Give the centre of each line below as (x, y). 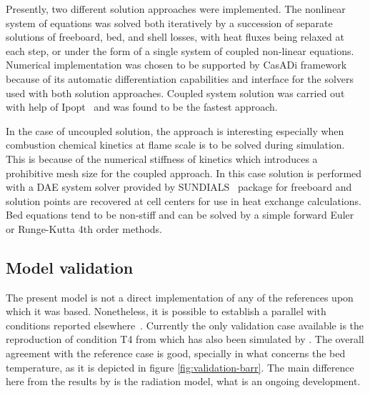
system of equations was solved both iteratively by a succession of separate (169, 23)
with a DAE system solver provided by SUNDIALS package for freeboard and (179, 187)
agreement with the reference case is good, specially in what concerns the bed (176, 353)
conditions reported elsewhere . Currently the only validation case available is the (185, 325)
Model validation (70, 267)
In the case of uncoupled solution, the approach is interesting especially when (175, 130)
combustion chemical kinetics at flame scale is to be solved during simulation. (175, 145)
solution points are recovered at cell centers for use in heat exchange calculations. (184, 200)
